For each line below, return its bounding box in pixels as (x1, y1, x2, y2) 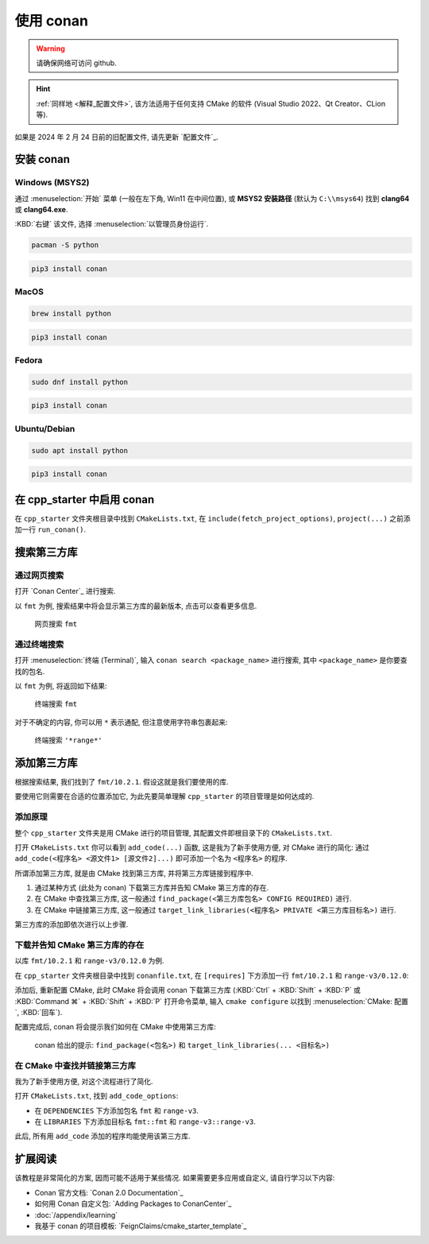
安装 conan (14, 153, 71, 166)
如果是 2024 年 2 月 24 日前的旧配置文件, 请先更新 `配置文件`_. (14, 132, 218, 141)
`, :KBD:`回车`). (14, 1007, 63, 1017)
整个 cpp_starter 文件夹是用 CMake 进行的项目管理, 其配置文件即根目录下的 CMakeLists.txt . (14, 827, 333, 838)
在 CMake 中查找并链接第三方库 (14, 1060, 137, 1071)
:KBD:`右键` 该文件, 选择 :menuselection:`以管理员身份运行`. (14, 219, 209, 229)
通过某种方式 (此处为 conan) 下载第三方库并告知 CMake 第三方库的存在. (34, 883, 269, 893)
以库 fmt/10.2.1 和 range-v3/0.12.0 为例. (14, 956, 164, 966)
